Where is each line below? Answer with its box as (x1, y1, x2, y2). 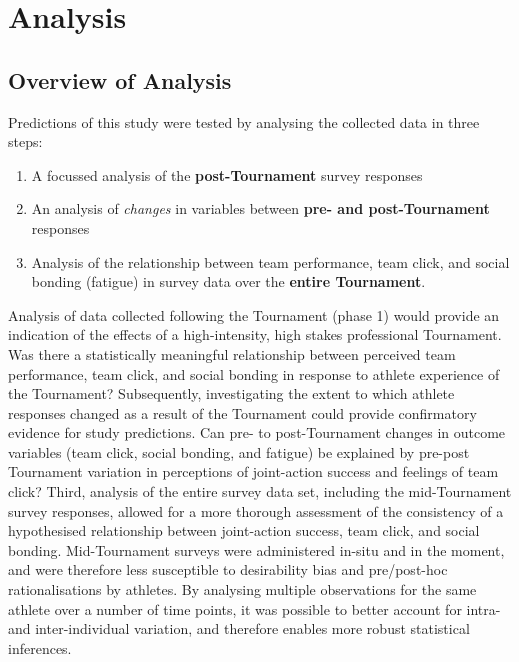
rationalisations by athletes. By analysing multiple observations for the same (8, 579, 477, 600)
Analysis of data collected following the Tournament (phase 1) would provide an (8, 304, 500, 325)
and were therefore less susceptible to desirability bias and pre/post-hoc (8, 559, 448, 580)
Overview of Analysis (8, 64, 232, 95)
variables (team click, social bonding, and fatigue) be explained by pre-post (8, 441, 470, 462)
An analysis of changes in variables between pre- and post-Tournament (31, 198, 490, 219)
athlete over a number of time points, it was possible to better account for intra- (8, 598, 501, 619)
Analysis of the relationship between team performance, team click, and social (31, 251, 510, 272)
